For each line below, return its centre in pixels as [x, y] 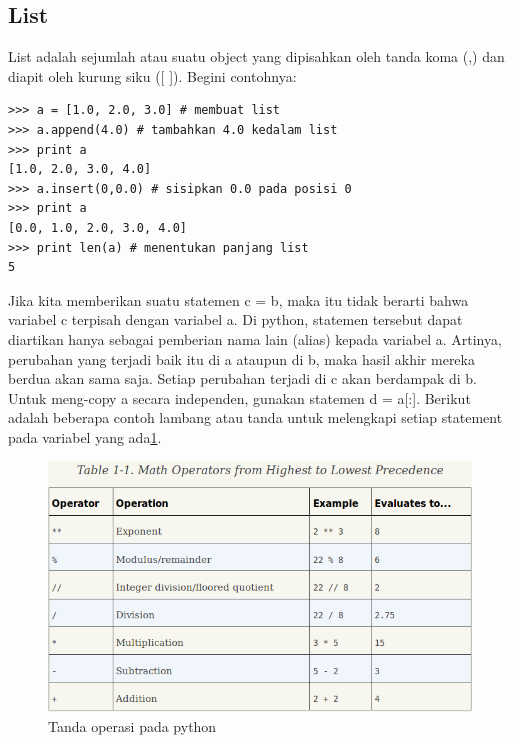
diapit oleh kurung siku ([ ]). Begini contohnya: [152, 75]
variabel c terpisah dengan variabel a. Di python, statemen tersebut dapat [235, 319]
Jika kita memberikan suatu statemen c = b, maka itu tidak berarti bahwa [238, 299]
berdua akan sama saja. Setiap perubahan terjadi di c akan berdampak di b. [242, 378]
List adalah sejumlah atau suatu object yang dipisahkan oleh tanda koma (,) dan [256, 56]
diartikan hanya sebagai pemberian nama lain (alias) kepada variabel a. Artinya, [255, 338]
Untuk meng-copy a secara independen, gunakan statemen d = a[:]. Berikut [239, 397]
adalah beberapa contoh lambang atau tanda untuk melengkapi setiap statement [255, 417]
